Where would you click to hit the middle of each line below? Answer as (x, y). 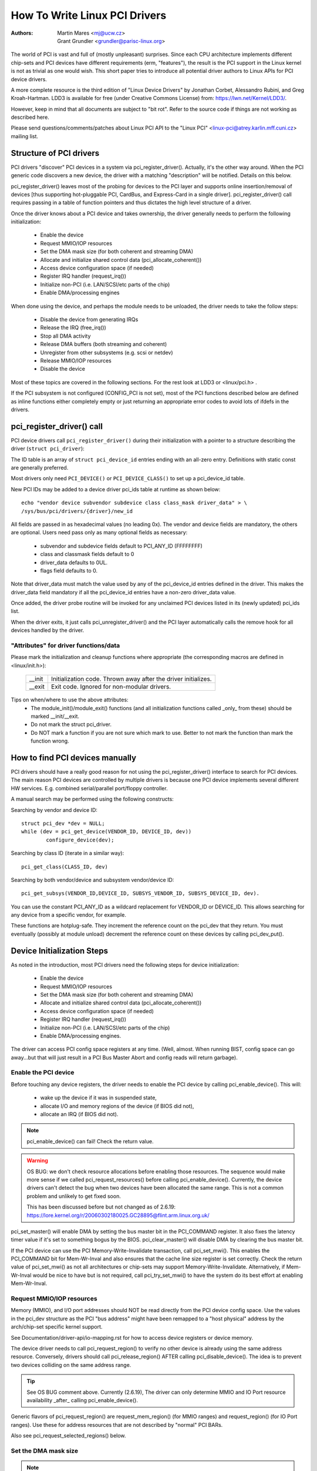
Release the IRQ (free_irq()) (73, 328)
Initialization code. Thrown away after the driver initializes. (131, 679)
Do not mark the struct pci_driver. (71, 724)
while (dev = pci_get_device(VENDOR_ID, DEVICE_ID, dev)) (107, 832)
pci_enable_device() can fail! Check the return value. (90, 1141)
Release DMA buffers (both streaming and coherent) (104, 344)
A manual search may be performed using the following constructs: (92, 799)
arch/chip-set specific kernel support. (57, 1327)
